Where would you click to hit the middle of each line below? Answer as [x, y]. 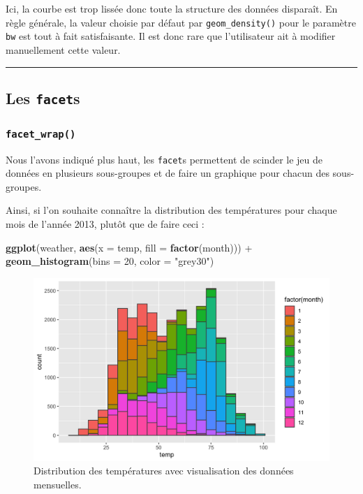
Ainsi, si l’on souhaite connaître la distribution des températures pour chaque [171, 210]
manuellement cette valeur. [63, 49]
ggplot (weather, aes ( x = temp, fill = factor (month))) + [129, 247]
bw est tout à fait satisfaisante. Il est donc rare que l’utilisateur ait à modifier [171, 36]
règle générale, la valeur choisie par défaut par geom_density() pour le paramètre [181, 22]
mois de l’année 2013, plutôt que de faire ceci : [105, 224]
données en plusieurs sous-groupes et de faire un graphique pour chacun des [168, 173]
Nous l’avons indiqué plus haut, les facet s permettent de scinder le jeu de [164, 159]
